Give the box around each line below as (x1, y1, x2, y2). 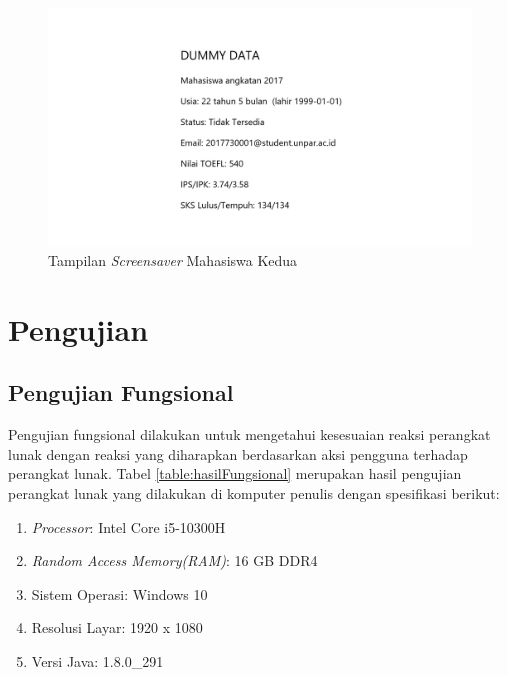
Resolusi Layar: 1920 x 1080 (31, 617, 203, 638)
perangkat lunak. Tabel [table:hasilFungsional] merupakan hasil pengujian (8, 463, 462, 484)
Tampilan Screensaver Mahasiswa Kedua (48, 250, 298, 271)
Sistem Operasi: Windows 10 (31, 583, 208, 604)
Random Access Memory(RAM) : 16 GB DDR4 (31, 550, 318, 571)
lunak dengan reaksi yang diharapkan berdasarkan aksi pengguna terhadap (8, 443, 468, 464)
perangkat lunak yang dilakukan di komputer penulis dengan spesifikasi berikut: (8, 483, 500, 504)
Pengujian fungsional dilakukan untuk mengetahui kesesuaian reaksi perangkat (8, 424, 491, 445)
